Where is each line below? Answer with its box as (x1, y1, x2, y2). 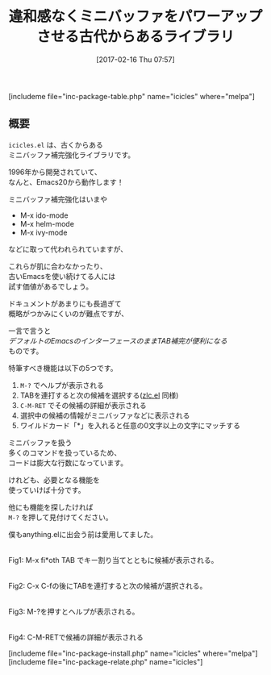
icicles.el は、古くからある (8, 140, 103, 149)
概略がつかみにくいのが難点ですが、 (8, 308, 129, 319)
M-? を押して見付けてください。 (8, 512, 113, 522)
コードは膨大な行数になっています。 (8, 457, 127, 468)
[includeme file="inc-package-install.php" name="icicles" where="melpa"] (8, 648, 258, 658)
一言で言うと (8, 326, 51, 335)
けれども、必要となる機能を (8, 475, 101, 485)
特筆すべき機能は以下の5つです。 (8, 363, 118, 373)
